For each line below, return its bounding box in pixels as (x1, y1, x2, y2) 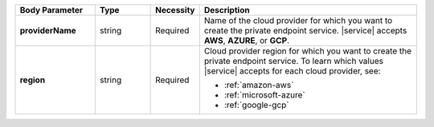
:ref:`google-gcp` (223, 100, 289, 110)
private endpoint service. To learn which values (203, 56, 383, 66)
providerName (19, 25, 76, 36)
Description (203, 5, 250, 15)
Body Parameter (19, 5, 84, 15)
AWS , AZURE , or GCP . (203, 35, 289, 46)
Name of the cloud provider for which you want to (203, 15, 393, 26)
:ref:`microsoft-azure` (223, 89, 305, 100)
